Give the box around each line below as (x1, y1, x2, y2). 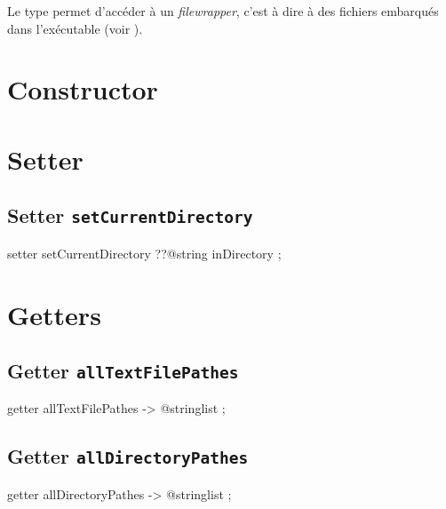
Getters (7, 296, 101, 332)
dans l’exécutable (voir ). (7, 19, 143, 37)
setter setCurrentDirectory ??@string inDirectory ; (7, 243, 282, 262)
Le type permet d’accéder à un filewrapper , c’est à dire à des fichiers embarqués (7, 2, 439, 20)
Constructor (7, 71, 158, 107)
